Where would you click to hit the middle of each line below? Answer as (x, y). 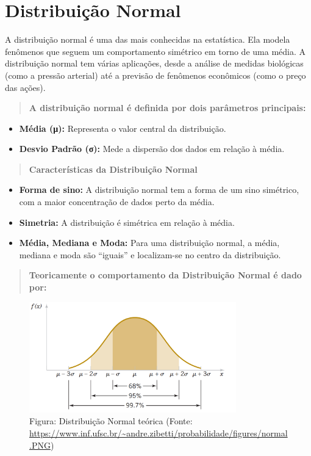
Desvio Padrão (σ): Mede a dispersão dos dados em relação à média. (152, 149)
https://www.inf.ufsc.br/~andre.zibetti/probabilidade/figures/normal (159, 432)
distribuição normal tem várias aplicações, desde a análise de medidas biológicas (154, 63)
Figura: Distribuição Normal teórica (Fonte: (111, 421)
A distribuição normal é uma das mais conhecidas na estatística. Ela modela (148, 39)
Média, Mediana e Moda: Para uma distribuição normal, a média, (149, 243)
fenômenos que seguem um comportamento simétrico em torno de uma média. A (155, 51)
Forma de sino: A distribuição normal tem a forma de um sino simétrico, (159, 190)
